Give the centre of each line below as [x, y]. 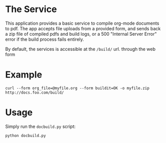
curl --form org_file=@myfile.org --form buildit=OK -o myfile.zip [77, 88]
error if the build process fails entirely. [45, 39]
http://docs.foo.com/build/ [35, 92]
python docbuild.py [26, 135]
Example [24, 75]
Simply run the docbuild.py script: [40, 126]
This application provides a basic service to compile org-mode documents [82, 23]
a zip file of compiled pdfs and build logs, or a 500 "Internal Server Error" [81, 34]
